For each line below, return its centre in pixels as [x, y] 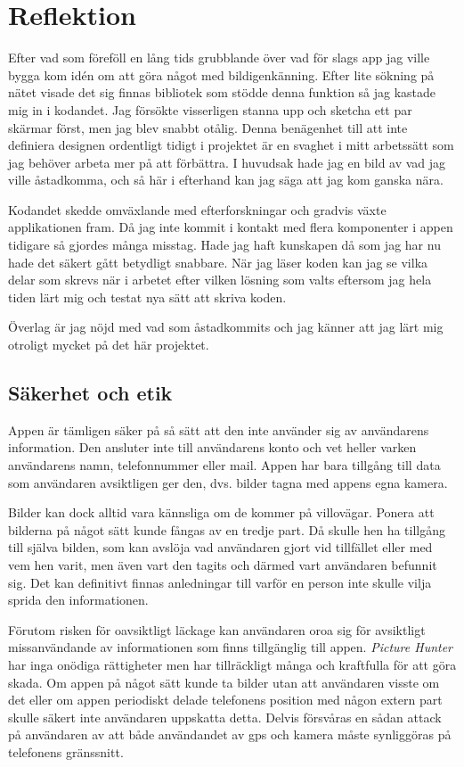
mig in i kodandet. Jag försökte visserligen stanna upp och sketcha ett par [210, 109]
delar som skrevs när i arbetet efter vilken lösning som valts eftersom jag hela [220, 280]
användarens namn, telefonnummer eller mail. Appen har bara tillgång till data [224, 465]
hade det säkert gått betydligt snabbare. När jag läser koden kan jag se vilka [218, 262]
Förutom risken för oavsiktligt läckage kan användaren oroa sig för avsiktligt [217, 629]
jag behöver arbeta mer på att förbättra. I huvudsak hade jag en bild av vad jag [227, 162]
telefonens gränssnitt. [66, 751]
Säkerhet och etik [90, 393]
